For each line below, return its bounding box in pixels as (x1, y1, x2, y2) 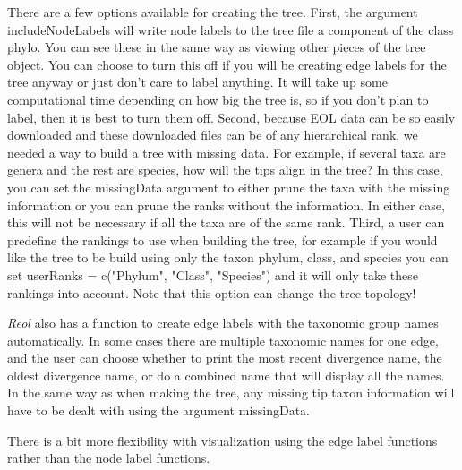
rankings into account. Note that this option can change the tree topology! (7, 283, 416, 302)
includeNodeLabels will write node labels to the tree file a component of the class (7, 20, 454, 38)
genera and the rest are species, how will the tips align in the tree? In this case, (7, 160, 443, 179)
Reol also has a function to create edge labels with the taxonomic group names (7, 313, 439, 332)
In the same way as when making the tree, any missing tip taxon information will (7, 383, 455, 402)
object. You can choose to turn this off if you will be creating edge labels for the (7, 55, 447, 73)
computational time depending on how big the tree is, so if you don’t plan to (7, 90, 429, 108)
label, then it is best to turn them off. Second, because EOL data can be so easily (7, 107, 456, 126)
